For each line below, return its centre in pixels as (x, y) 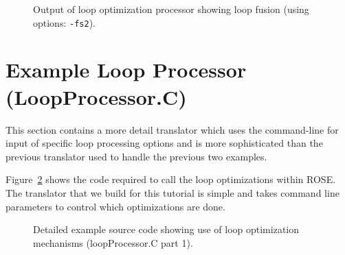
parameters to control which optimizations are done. (115, 206)
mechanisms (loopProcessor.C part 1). (113, 242)
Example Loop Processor (126, 70)
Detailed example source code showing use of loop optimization (166, 229)
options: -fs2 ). (64, 22)
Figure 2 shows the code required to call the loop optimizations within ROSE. (171, 179)
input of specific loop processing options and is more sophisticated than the (164, 143)
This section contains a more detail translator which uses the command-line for (172, 129)
